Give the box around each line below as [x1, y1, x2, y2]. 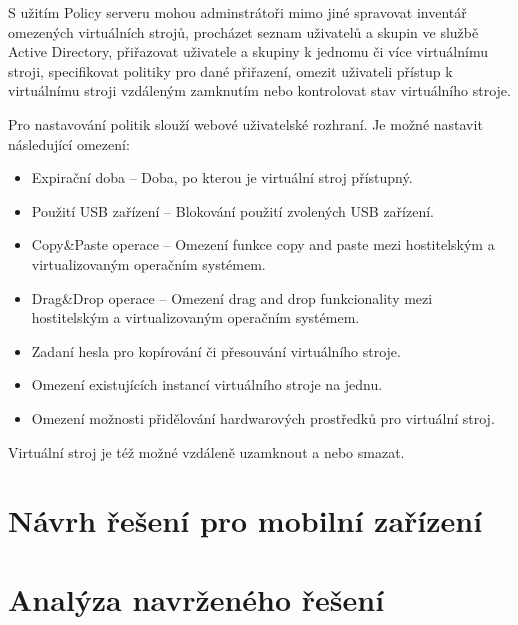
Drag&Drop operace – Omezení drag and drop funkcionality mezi [31, 287, 433, 308]
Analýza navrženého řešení [8, 578, 385, 619]
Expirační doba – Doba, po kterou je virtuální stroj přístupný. [31, 167, 413, 188]
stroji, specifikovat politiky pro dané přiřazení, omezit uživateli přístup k [8, 60, 453, 81]
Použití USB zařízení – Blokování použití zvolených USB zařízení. [31, 200, 434, 221]
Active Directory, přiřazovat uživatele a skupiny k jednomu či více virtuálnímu [8, 41, 488, 62]
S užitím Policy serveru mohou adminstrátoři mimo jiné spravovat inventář [8, 2, 467, 22]
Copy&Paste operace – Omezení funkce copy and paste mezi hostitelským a [31, 234, 495, 255]
